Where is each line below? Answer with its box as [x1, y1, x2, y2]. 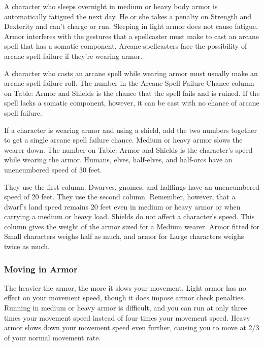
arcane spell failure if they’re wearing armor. [4, 50, 143, 61]
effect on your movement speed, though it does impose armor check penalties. [4, 292, 245, 303]
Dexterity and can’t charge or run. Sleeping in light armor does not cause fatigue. [4, 21, 258, 31]
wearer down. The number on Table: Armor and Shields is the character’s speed [4, 144, 253, 155]
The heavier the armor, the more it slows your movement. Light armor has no [4, 282, 246, 293]
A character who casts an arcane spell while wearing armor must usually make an [4, 67, 258, 78]
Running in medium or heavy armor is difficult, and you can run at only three [4, 302, 247, 313]
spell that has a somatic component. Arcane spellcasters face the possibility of [4, 41, 247, 51]
